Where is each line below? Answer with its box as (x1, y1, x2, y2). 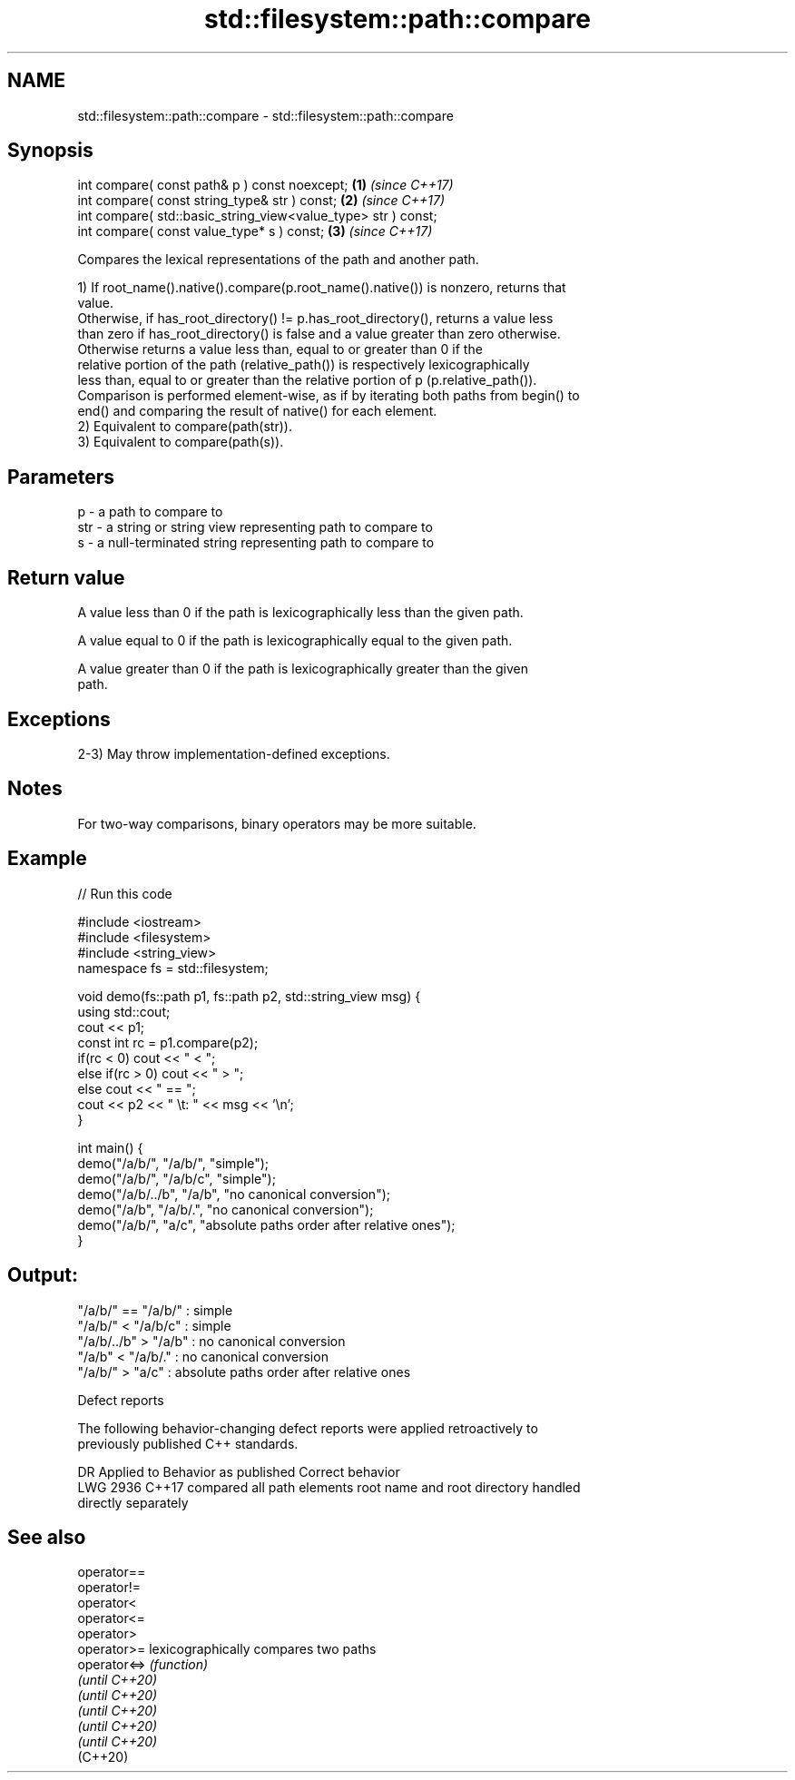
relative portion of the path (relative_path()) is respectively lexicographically (77, 357, 530, 373)
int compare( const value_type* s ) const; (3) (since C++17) (77, 223, 433, 240)
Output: (7, 1264, 78, 1287)
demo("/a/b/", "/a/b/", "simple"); (77, 1155, 270, 1171)
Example (7, 847, 87, 870)
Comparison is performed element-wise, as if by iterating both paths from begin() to (77, 388, 580, 404)
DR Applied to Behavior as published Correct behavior (77, 1463, 400, 1480)
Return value (7, 565, 125, 589)
